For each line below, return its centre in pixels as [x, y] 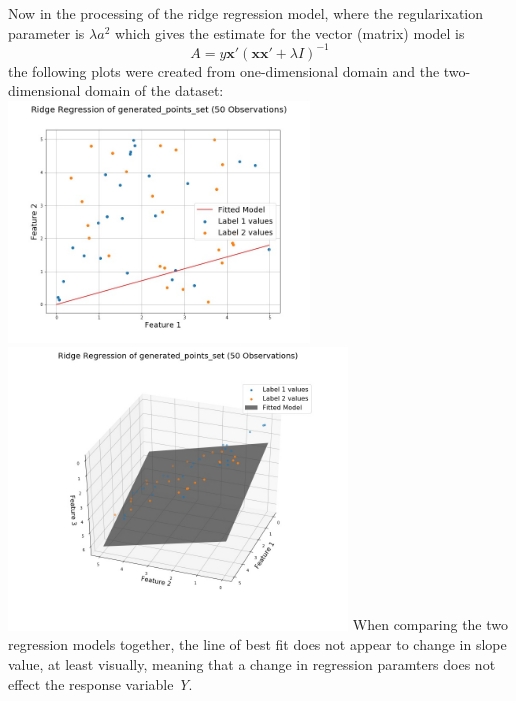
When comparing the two [430, 624]
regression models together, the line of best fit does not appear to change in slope [257, 644]
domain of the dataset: [154, 90]
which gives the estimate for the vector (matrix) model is [289, 32]
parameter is [46, 32]
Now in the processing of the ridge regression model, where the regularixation [246, 13]
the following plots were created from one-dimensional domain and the [224, 70]
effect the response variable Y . [100, 683]
